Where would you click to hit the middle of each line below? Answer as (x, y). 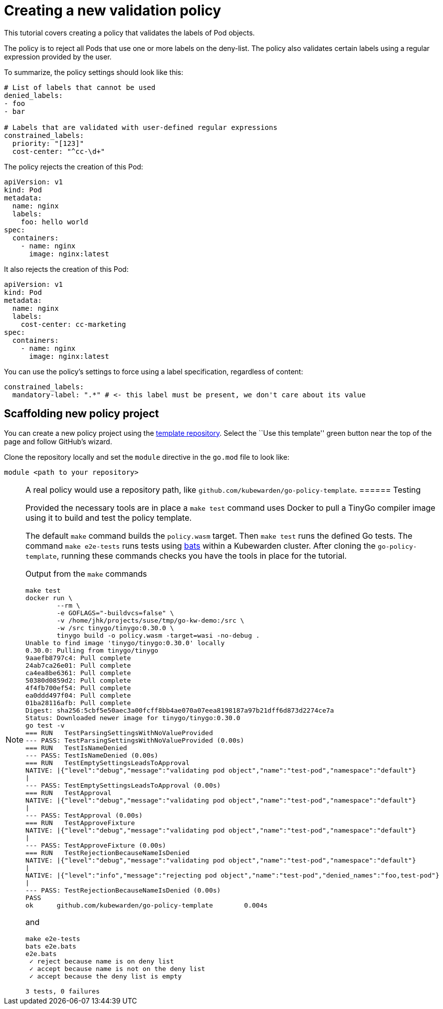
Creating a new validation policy (113, 10)
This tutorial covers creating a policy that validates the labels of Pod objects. (129, 32)
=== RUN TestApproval (69, 793)
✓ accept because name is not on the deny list (117, 969)
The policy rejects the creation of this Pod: (74, 166)
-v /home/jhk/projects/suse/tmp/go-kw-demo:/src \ (150, 620)
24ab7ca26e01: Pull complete (78, 665)
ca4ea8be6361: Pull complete (78, 673)
